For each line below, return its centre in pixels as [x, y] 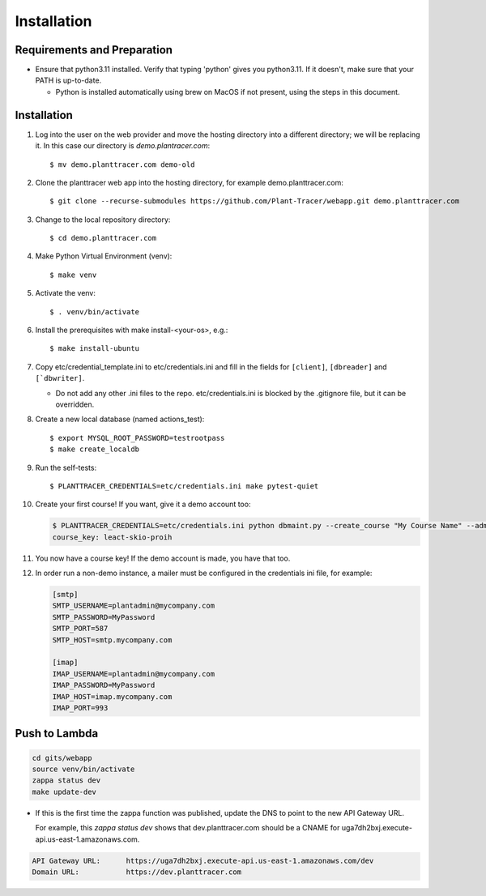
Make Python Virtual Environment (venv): [104, 256]
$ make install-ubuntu [95, 349]
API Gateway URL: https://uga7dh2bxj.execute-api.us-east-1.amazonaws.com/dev [203, 860]
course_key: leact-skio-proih [112, 537]
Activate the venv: [66, 293]
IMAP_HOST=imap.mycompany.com [112, 696]
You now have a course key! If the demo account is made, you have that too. [163, 558]
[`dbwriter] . [60, 378]
